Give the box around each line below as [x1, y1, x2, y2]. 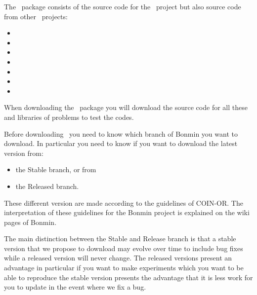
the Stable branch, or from [15, 164, 96, 175]
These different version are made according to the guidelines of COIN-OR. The [4, 197, 243, 208]
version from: [4, 147, 43, 158]
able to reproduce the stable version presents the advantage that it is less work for [4, 272, 253, 282]
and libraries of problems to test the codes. [4, 111, 134, 122]
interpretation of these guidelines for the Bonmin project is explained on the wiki [4, 207, 250, 218]
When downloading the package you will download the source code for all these [4, 102, 248, 112]
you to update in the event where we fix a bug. [4, 282, 146, 292]
